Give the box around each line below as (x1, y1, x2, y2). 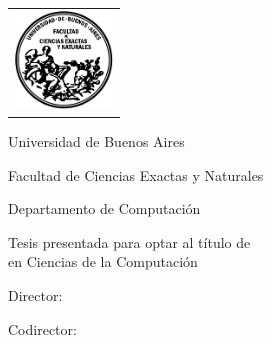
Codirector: (8, 318, 77, 339)
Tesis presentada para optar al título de (8, 231, 251, 252)
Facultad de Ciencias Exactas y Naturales (8, 164, 264, 185)
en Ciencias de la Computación (8, 251, 198, 272)
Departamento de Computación (8, 198, 201, 219)
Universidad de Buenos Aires (8, 131, 185, 152)
